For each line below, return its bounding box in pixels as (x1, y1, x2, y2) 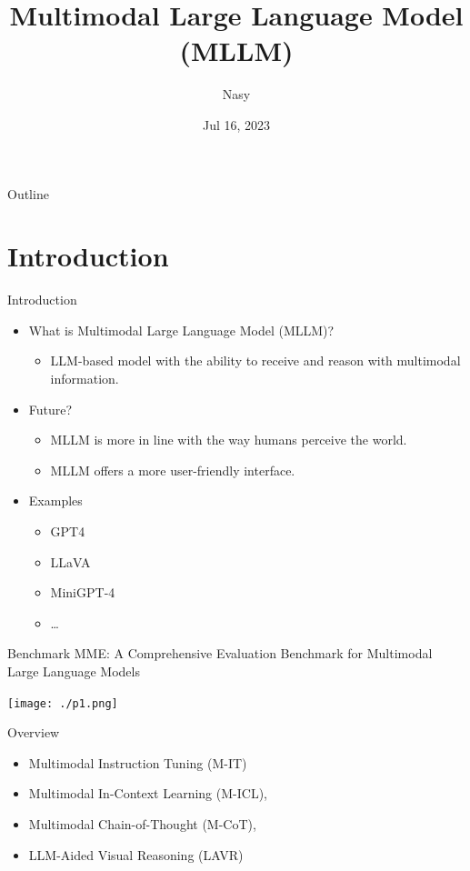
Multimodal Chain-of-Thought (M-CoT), (28, 814, 256, 833)
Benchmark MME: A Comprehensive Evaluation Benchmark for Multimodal (7, 644, 433, 663)
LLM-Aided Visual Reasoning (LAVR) (28, 845, 244, 864)
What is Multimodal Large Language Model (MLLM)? (28, 320, 335, 339)
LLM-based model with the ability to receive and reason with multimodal (50, 351, 461, 370)
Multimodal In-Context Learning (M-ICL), (28, 784, 267, 803)
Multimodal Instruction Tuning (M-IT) (28, 753, 247, 772)
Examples (28, 491, 83, 510)
